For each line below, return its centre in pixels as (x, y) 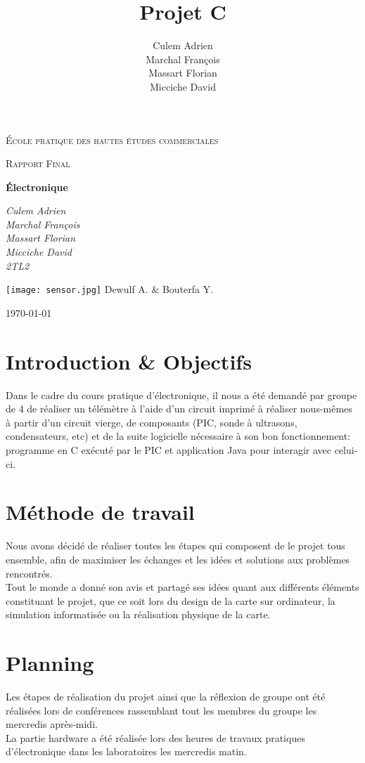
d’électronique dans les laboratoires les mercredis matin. (126, 751)
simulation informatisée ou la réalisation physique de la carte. (138, 614)
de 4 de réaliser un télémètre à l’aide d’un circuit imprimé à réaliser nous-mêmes (179, 409)
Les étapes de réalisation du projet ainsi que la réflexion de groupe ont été (166, 696)
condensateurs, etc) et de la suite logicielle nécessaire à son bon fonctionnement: (178, 436)
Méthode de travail (100, 512)
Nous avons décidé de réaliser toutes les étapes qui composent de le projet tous (175, 546)
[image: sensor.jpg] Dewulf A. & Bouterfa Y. (110, 289)
